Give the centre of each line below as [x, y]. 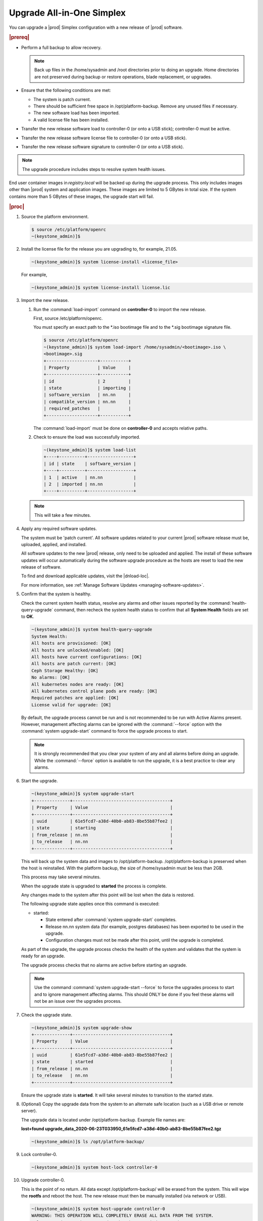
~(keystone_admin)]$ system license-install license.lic [101, 288]
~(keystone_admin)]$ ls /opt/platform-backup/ [88, 1142]
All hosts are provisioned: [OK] [71, 643]
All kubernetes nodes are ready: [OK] [78, 684]
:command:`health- [227, 603]
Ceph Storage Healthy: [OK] [65, 671]
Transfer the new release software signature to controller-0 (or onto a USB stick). [103, 147]
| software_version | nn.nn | [87, 395]
